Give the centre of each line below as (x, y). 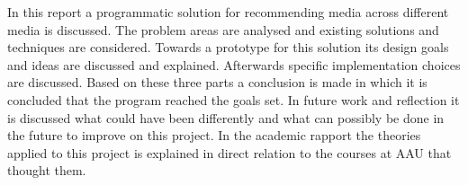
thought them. (47, 170)
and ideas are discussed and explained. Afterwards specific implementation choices (234, 64)
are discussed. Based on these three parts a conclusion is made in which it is (217, 82)
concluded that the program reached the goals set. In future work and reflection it (234, 99)
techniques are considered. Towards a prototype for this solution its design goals (228, 47)
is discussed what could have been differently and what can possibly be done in (226, 117)
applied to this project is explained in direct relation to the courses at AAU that (229, 152)
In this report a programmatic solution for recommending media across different (228, 12)
